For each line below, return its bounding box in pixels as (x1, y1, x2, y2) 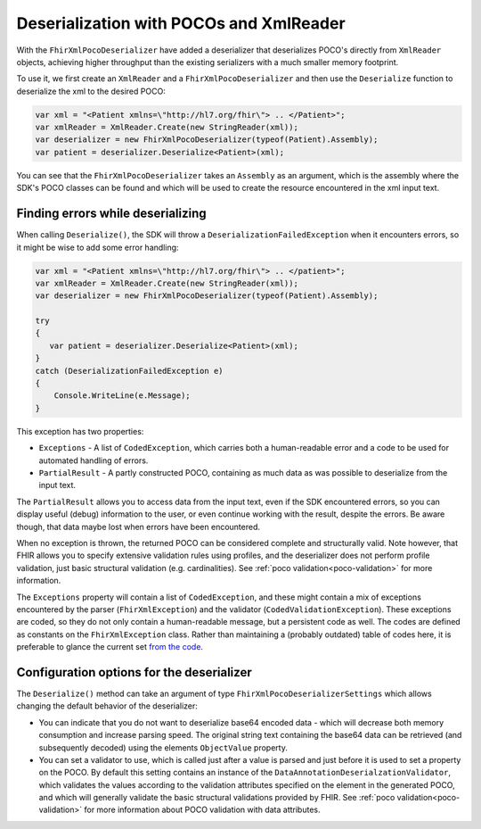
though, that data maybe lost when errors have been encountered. (16, 521, 261, 532)
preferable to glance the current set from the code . (16, 642, 204, 652)
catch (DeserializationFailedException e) (35, 366, 224, 376)
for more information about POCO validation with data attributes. (84, 804, 321, 816)
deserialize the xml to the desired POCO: (16, 86, 167, 96)
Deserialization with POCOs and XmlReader (16, 13, 346, 33)
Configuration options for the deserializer (16, 665, 253, 680)
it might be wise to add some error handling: (16, 242, 179, 253)
